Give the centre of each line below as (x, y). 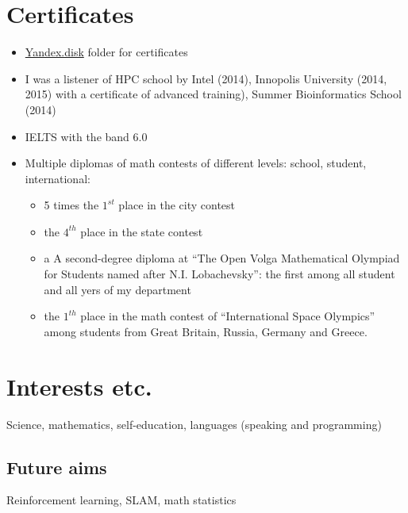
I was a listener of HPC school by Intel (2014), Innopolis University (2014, (206, 78)
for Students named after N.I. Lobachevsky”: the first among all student (219, 274)
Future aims (57, 467)
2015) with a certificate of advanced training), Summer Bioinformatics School (213, 94)
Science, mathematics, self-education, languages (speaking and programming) (194, 424)
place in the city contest (177, 205)
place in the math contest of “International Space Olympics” (228, 316)
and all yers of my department (117, 289)
